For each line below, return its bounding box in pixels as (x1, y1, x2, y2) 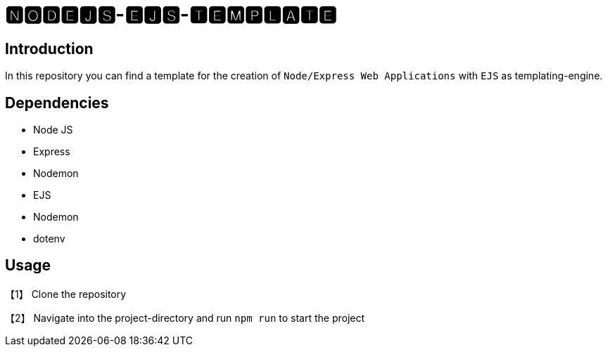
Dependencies (5, 93, 109, 112)
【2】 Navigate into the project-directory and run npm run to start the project (5, 311, 365, 324)
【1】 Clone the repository (5, 287, 127, 300)
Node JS (33, 124, 73, 136)
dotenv (33, 233, 65, 245)
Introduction (5, 39, 94, 58)
